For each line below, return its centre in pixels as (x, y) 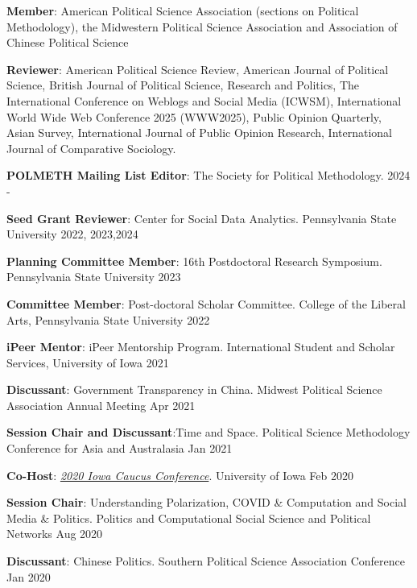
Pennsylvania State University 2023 (94, 277)
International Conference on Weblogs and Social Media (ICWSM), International (204, 100)
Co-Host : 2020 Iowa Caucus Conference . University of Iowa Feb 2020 (180, 475)
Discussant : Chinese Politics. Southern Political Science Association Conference (206, 561)
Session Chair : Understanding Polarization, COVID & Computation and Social (206, 502)
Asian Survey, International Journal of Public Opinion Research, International (199, 133)
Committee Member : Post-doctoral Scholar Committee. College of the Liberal (206, 303)
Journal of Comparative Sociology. (91, 148)
